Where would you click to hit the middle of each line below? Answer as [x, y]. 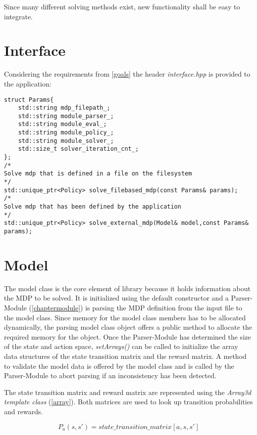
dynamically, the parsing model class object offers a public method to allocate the [128, 327]
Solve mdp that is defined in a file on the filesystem [98, 174]
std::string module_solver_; [66, 141]
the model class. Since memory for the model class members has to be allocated [125, 317]
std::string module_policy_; [66, 133]
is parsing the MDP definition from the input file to [164, 307]
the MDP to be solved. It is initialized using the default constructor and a [116, 298]
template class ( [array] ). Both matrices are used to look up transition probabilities [128, 402]
